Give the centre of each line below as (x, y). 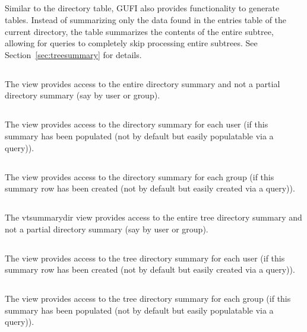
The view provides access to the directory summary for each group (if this (140, 176)
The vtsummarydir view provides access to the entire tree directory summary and (153, 217)
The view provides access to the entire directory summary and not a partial (143, 83)
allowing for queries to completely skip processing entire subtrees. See (131, 43)
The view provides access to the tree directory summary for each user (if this (145, 258)
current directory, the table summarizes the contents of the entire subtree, (139, 31)
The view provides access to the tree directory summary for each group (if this (148, 299)
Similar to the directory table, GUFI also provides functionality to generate (142, 8)
